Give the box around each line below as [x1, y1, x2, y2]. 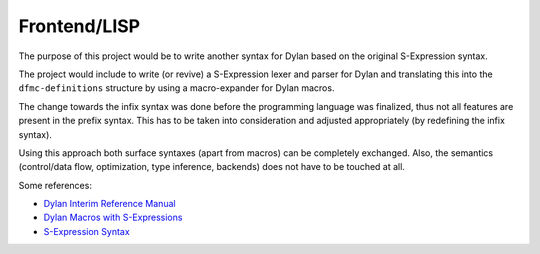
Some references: [18, 179, 92, 191]
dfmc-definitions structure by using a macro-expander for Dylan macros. [18, 82, 335, 94]
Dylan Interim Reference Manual [43, 198, 176, 210]
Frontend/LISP [18, 15, 140, 37]
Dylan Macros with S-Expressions [43, 211, 183, 224]
